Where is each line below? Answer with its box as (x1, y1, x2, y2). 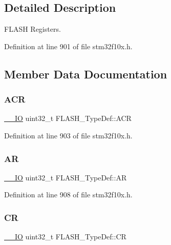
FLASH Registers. (4, 24, 61, 34)
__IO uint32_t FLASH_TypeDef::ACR (4, 113, 132, 124)
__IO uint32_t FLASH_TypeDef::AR (4, 172, 127, 182)
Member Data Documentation (4, 66, 167, 81)
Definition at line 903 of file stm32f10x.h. (4, 130, 133, 140)
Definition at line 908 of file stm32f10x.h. (4, 189, 133, 200)
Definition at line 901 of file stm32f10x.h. (4, 40, 133, 51)
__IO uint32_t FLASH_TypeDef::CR (4, 231, 126, 242)
